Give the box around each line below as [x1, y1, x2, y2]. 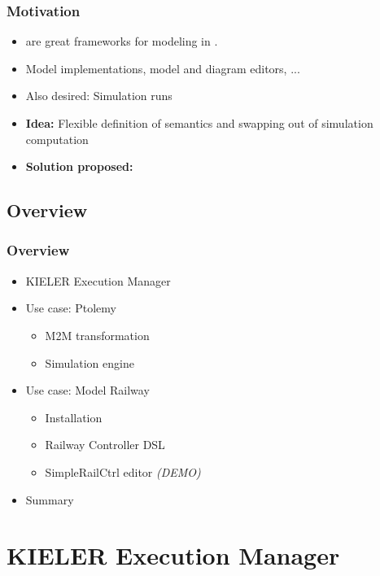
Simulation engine [45, 354, 134, 371]
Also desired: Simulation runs [25, 87, 173, 104]
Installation [45, 408, 103, 425]
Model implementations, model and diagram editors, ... [25, 59, 300, 76]
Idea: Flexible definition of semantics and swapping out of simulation [25, 115, 373, 131]
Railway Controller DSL [45, 436, 165, 453]
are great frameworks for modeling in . [25, 33, 218, 50]
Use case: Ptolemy [25, 299, 116, 316]
